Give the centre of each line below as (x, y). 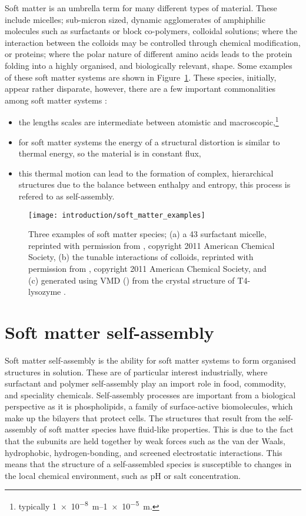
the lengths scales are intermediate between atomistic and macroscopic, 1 (149, 121)
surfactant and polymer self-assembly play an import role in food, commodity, (145, 383)
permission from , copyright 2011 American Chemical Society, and (147, 268)
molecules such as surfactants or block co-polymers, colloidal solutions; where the (151, 31)
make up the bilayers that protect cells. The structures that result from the (141, 417)
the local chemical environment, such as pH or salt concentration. (123, 475)
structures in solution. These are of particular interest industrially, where (136, 372)
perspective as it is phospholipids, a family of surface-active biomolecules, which (149, 406)
